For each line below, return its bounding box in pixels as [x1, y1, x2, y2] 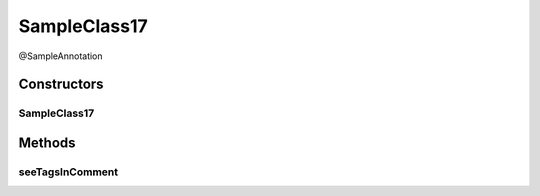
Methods [18, 134, 76, 151]
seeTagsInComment [18, 165, 119, 179]
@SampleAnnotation [18, 50, 104, 62]
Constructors [18, 76, 104, 93]
